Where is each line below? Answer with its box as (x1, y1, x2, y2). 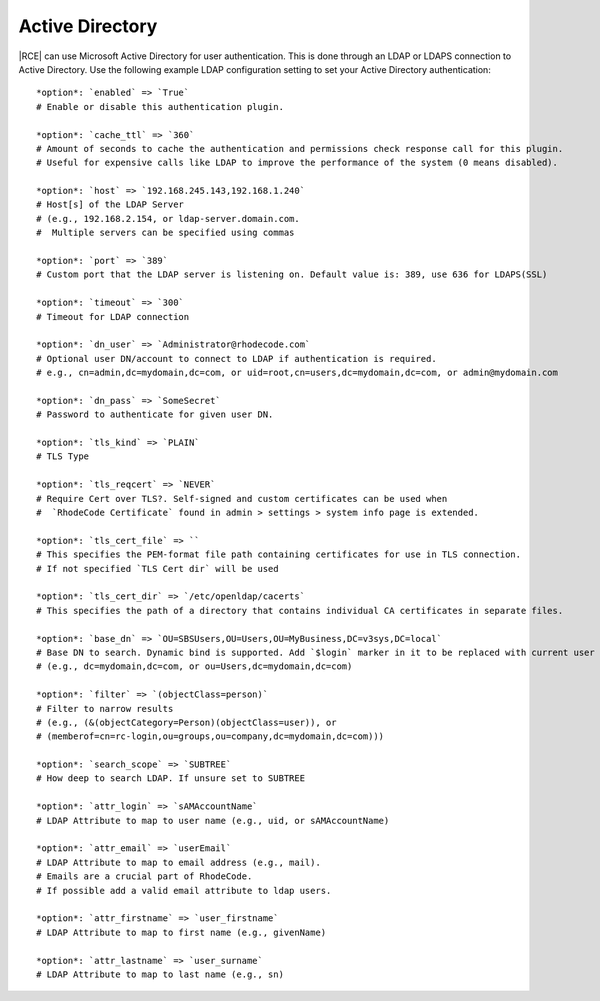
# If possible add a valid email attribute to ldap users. (36, 885, 332, 896)
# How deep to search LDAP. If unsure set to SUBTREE (36, 773, 305, 784)
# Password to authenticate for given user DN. (36, 409, 274, 420)
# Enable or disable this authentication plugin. (36, 101, 285, 112)
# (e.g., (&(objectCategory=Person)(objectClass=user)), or (36, 716, 337, 728)
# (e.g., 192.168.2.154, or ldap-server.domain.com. (36, 213, 300, 224)
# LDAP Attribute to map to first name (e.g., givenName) (36, 926, 327, 938)
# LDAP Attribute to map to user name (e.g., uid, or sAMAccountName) (36, 815, 390, 826)
